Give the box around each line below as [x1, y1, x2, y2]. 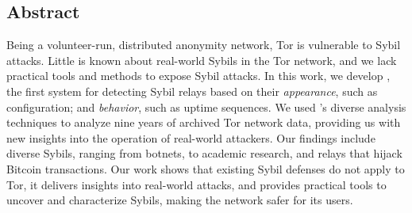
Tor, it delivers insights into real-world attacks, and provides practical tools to [6, 176, 387, 192]
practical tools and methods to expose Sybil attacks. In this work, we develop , [6, 67, 391, 84]
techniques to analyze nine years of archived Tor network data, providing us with [6, 114, 401, 131]
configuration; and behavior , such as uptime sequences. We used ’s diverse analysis [6, 98, 406, 115]
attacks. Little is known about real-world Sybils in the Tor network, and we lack [6, 51, 397, 68]
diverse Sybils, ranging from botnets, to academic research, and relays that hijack [6, 145, 402, 162]
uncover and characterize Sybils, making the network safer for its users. [6, 192, 353, 208]
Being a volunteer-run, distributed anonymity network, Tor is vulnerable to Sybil [6, 36, 401, 53]
